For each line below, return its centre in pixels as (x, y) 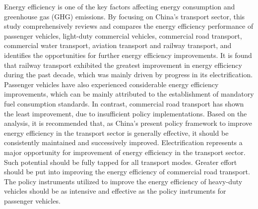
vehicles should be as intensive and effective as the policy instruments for (115, 191)
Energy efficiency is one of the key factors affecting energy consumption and (120, 6)
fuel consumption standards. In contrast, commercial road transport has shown (124, 103)
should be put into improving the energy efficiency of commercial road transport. (127, 172)
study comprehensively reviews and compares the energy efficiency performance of (129, 26)
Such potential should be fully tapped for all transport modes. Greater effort (121, 162)
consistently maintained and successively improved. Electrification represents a (123, 142)
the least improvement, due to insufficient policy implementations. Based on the (126, 113)
